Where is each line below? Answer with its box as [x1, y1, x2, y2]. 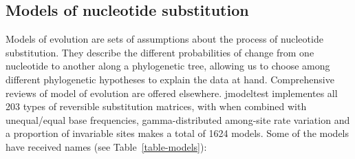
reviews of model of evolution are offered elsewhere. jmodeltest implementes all [6, 85, 338, 100]
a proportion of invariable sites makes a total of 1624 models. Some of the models [6, 126, 349, 140]
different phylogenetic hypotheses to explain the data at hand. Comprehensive [6, 72, 334, 86]
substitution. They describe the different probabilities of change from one [6, 45, 314, 59]
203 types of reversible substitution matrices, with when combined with [6, 99, 307, 114]
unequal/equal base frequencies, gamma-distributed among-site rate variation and [6, 112, 350, 127]
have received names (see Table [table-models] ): [6, 139, 207, 153]
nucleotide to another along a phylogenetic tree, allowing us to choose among [6, 59, 330, 73]
